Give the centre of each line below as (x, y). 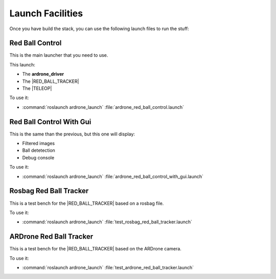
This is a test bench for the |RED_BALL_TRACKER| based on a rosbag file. (87, 203)
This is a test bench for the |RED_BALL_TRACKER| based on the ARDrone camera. (95, 249)
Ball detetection (39, 150)
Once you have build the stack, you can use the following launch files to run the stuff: (99, 29)
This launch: (22, 64)
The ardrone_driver (43, 74)
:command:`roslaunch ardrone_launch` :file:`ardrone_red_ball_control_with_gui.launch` (113, 176)
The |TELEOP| (37, 88)
